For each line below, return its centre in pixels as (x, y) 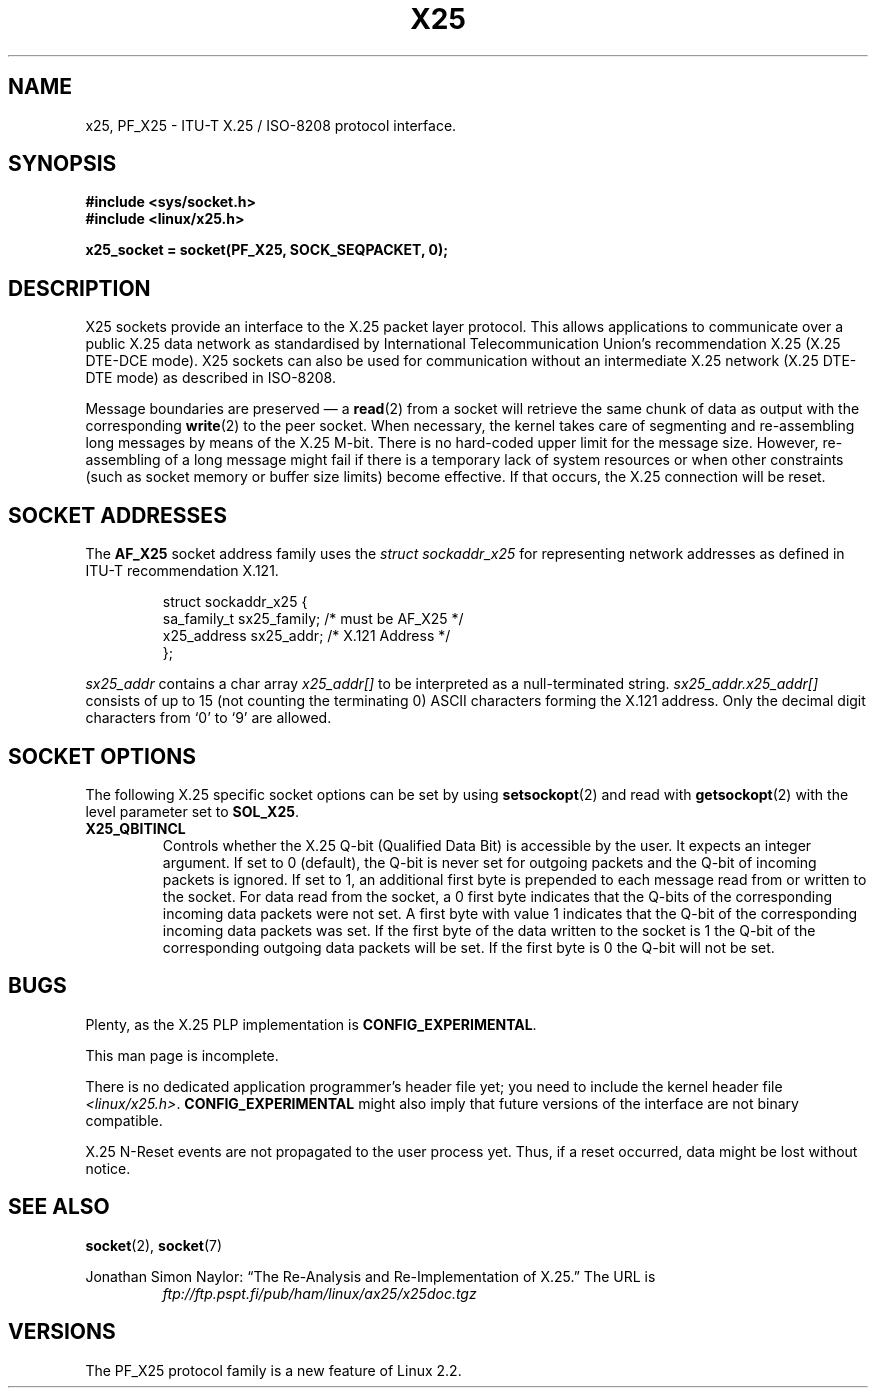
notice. (108, 1168)
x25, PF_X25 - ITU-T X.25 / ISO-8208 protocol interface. (271, 125)
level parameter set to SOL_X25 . (192, 811)
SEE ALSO (59, 1207)
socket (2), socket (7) (154, 1245)
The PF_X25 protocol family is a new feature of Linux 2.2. (273, 1370)
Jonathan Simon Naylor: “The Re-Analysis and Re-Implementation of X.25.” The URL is (370, 1276)
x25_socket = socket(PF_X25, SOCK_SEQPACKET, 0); (267, 250)
